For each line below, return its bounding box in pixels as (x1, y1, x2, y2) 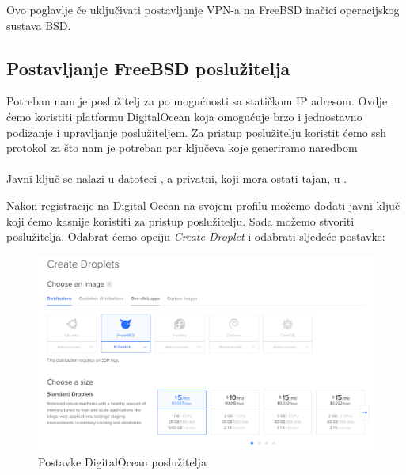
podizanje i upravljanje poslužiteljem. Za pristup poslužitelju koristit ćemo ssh (6, 123, 387, 140)
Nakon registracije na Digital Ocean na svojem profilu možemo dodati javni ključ (6, 196, 400, 213)
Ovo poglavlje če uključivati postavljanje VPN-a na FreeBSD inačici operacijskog (6, 2, 400, 17)
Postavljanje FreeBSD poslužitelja (6, 55, 290, 80)
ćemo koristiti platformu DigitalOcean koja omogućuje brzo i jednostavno (6, 108, 362, 124)
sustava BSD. (6, 17, 71, 33)
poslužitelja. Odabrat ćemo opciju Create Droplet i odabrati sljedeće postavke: (6, 228, 385, 245)
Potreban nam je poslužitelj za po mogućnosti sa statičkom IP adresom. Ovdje (6, 93, 388, 109)
